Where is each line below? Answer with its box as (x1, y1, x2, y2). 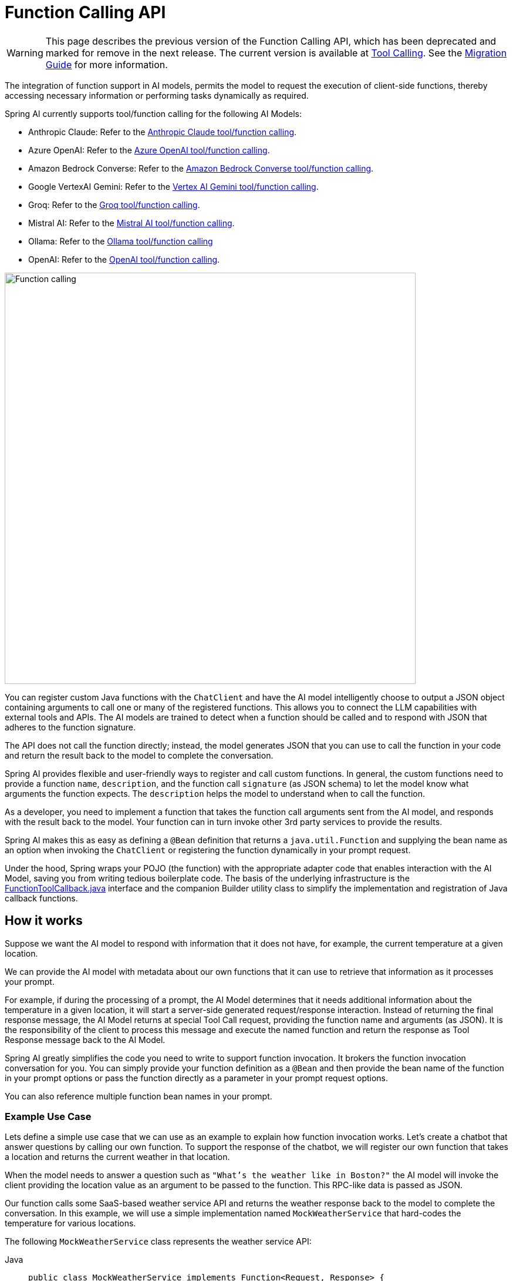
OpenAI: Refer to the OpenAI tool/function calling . (28, 254, 220, 264)
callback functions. (5, 893, 78, 903)
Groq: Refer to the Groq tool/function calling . (28, 199, 200, 210)
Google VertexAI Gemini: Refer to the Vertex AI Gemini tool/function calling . (28, 181, 319, 192)
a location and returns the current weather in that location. (5, 1152, 230, 1162)
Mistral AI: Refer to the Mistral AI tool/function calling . (28, 217, 235, 228)
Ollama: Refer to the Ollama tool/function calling (28, 236, 213, 246)
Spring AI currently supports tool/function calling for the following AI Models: (5, 108, 302, 119)
